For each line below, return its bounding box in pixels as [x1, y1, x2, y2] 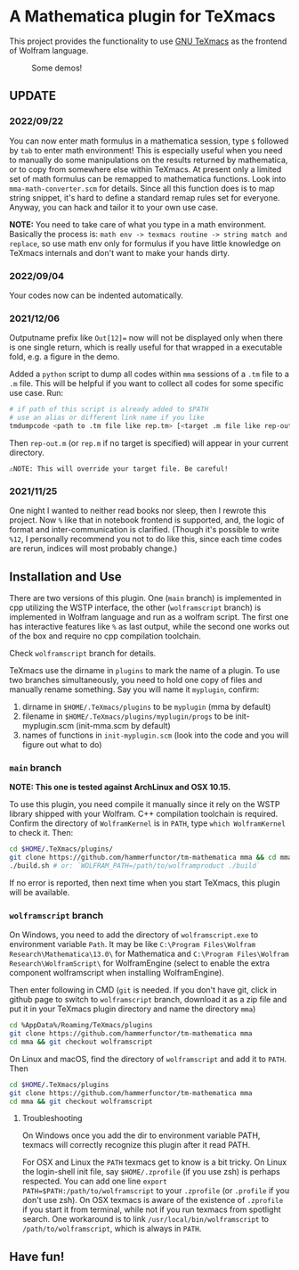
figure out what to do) [21, 738, 102, 750]
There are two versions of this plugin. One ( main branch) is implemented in [9, 592, 282, 603]
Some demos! [31, 62, 83, 73]
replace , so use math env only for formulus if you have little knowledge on [9, 238, 281, 249]
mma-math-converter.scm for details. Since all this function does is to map [9, 183, 276, 194]
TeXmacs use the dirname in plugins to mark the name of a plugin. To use [9, 664, 280, 675]
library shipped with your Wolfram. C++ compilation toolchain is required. [9, 809, 279, 820]
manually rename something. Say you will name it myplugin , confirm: [9, 684, 260, 695]
